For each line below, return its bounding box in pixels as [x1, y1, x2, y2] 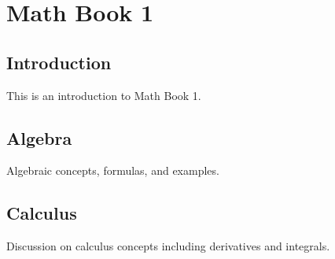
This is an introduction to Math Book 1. [6, 87, 201, 103]
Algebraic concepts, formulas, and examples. [6, 162, 219, 179]
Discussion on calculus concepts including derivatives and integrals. [6, 238, 330, 254]
